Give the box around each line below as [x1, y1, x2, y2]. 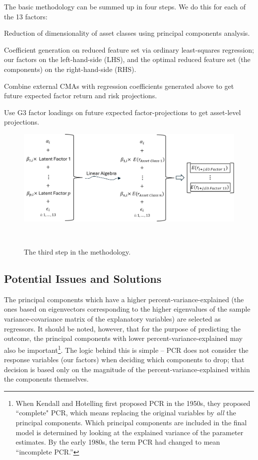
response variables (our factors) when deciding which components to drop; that [4, 354, 245, 365]
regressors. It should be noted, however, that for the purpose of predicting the [4, 323, 241, 333]
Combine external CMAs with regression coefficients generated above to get [4, 80, 234, 91]
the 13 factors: [4, 11, 48, 21]
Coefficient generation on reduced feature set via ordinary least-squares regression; [4, 44, 254, 55]
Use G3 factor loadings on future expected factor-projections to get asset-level [4, 107, 241, 117]
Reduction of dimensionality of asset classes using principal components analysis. [4, 28, 250, 38]
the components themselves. [4, 374, 89, 384]
